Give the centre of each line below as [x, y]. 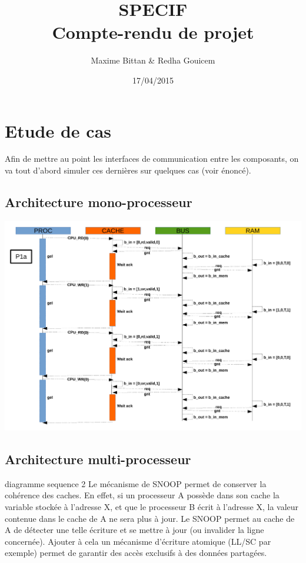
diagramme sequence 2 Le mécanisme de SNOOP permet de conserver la [136, 483]
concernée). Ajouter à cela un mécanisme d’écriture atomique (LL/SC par [138, 541]
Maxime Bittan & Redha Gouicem [153, 60]
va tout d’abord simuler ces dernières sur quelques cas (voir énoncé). [128, 170]
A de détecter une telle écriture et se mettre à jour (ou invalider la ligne [134, 530]
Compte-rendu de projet [153, 32]
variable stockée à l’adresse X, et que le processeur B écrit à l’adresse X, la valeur [152, 507]
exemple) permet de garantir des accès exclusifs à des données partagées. [136, 553]
